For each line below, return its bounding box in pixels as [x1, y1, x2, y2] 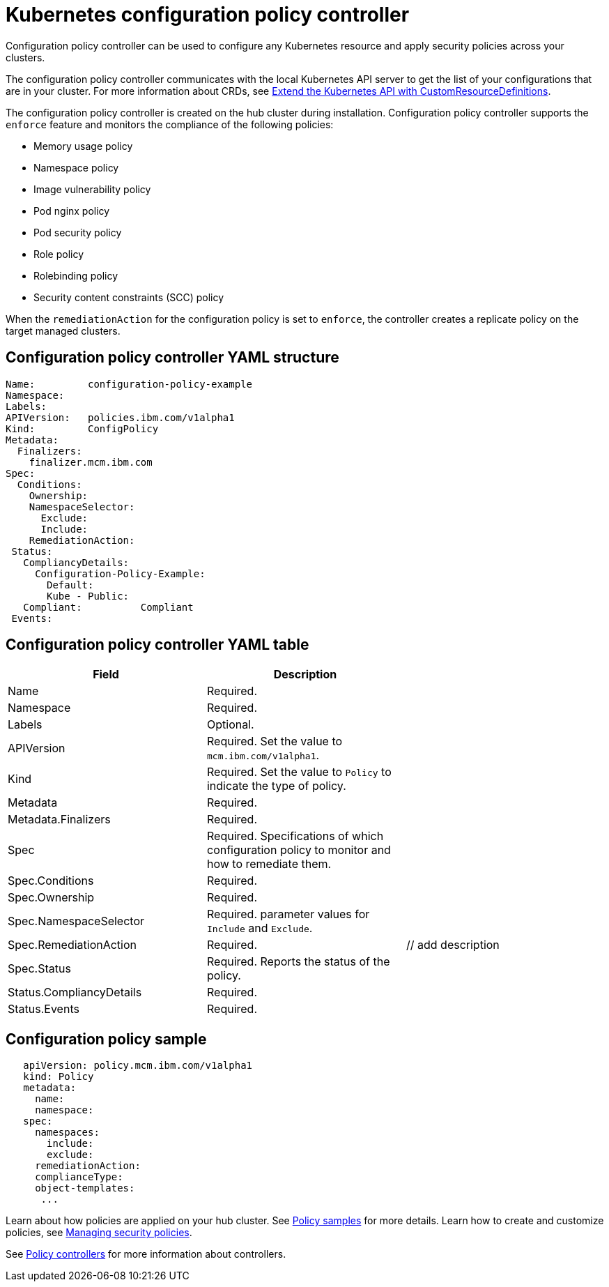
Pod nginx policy [33, 204, 110, 217]
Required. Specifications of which [206, 829, 384, 844]
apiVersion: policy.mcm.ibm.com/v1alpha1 [23, 1060, 253, 1072]
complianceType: [35, 1171, 123, 1183]
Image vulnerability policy [33, 183, 151, 195]
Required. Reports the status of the [206, 954, 390, 969]
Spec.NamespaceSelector [8, 914, 145, 929]
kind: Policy [23, 1071, 94, 1083]
